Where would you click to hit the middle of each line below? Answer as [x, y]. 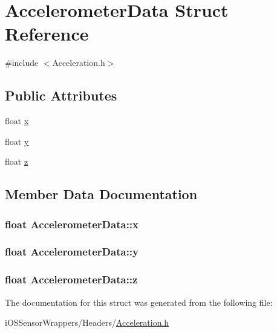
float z [17, 161]
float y [17, 141]
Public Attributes [61, 95]
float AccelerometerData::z [71, 279]
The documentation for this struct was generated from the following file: [139, 302]
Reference [47, 34]
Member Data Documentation [101, 194]
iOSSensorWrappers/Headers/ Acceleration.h [87, 322]
